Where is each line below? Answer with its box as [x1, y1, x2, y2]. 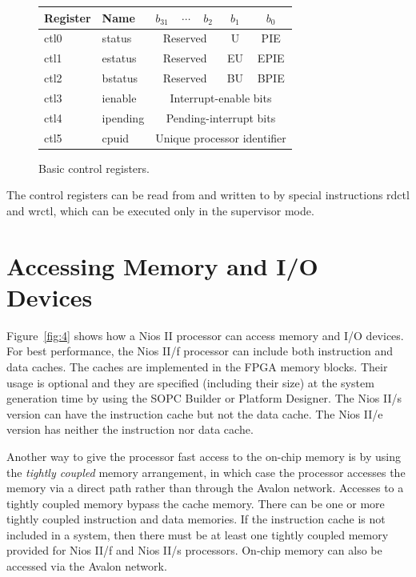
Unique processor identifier [155, 129, 286, 146]
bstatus [102, 70, 138, 86]
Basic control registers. [38, 159, 150, 176]
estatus [102, 50, 137, 66]
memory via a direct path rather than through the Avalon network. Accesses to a [6, 479, 404, 496]
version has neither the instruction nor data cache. [6, 421, 254, 438]
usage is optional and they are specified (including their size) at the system [6, 374, 374, 391]
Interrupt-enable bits [170, 89, 272, 106]
